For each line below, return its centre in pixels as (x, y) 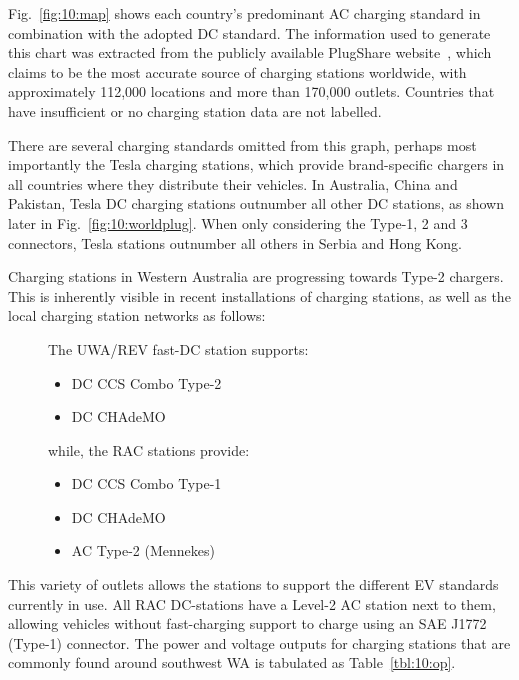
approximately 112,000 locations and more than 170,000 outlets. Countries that (251, 91)
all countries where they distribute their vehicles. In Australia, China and (233, 183)
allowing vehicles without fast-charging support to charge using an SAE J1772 (247, 623)
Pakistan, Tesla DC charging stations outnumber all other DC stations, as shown (256, 203)
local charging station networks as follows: (137, 315)
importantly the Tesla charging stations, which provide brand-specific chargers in (256, 164)
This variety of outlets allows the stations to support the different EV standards (253, 584)
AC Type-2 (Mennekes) (143, 550)
